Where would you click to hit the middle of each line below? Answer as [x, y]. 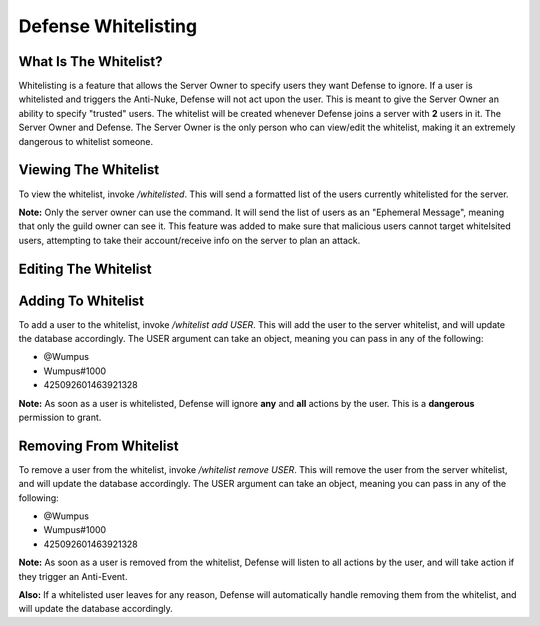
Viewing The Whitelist [89, 170]
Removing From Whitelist [98, 445]
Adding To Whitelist [81, 300]
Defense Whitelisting [108, 26]
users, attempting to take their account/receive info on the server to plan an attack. [189, 240]
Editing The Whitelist [85, 268]
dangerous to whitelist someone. [86, 141]
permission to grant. [60, 417]
